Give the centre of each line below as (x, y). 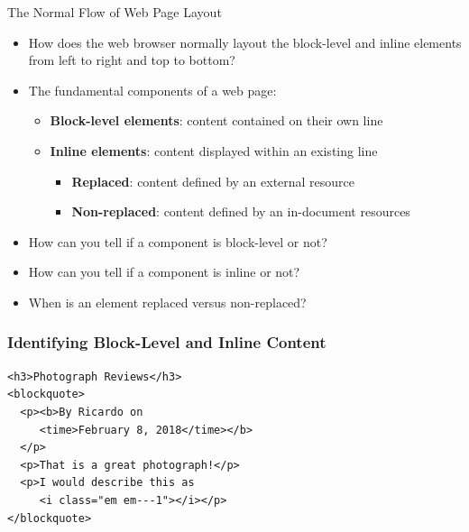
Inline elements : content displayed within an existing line (214, 150)
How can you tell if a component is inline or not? (164, 272)
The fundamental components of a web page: (152, 90)
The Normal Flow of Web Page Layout (115, 12)
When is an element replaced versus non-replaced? (167, 302)
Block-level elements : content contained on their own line (216, 120)
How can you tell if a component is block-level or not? (178, 241)
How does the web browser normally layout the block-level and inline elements (245, 42)
